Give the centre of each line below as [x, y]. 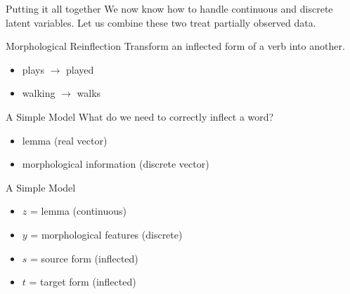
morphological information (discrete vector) [116, 164]
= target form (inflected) [83, 282]
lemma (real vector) [65, 140]
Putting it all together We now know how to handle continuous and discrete [169, 8]
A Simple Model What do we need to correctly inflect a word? [140, 116]
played [80, 69]
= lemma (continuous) [78, 211]
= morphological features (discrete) [106, 234]
